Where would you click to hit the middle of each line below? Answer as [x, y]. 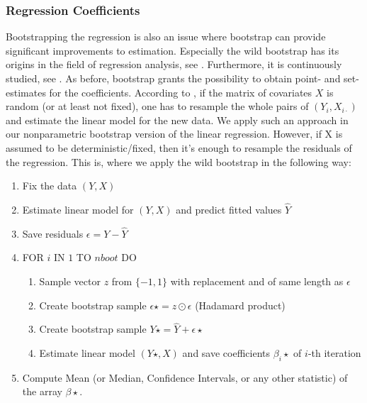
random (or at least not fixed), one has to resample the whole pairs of [157, 106]
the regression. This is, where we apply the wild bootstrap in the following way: [179, 161]
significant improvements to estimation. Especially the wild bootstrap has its [173, 50]
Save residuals [53, 233]
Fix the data [50, 186]
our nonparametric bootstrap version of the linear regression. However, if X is [174, 134]
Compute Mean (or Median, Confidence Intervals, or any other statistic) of [185, 377]
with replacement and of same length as [257, 281]
